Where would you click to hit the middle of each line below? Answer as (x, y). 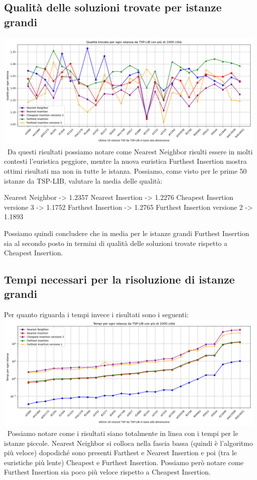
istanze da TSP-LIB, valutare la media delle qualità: (83, 180)
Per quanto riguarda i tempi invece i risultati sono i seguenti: (96, 314)
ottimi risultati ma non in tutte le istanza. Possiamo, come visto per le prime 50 (126, 170)
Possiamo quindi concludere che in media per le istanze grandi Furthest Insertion (127, 233)
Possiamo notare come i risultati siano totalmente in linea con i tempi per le (123, 433)
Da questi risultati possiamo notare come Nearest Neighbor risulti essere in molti (130, 151)
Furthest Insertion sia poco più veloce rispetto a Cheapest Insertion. (107, 472)
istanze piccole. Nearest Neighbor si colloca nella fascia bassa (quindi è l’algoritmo (128, 443)
